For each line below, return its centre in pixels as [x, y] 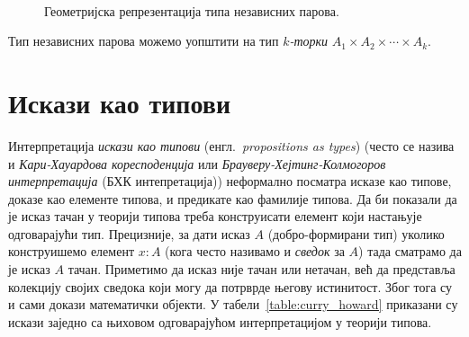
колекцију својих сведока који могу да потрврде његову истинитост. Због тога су [230, 286]
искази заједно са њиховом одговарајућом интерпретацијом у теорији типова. [220, 321]
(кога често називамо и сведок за [255, 251]
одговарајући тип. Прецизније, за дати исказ [129, 233]
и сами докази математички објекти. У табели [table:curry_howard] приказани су [233, 304]
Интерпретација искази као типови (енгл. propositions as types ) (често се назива [231, 145]
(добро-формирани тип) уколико [356, 233]
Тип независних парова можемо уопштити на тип [144, 41]
